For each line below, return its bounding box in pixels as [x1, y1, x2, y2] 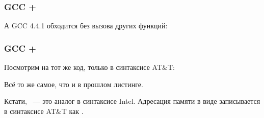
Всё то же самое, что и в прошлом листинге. [4, 78, 143, 89]
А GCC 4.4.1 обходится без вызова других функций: [4, 20, 168, 31]
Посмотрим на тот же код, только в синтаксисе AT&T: [4, 62, 175, 72]
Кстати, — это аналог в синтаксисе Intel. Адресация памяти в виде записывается [4, 96, 260, 106]
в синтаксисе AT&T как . [4, 105, 84, 116]
